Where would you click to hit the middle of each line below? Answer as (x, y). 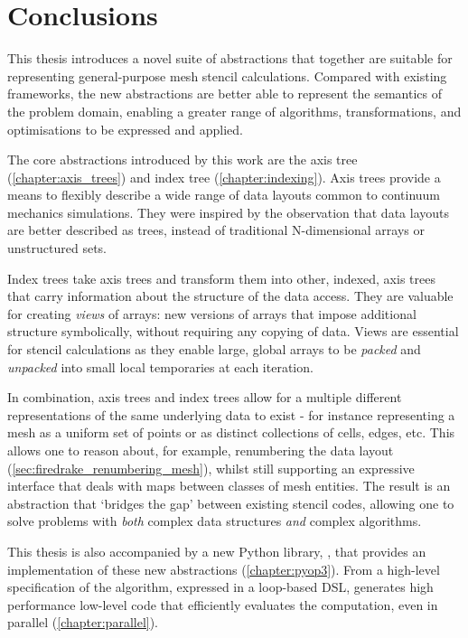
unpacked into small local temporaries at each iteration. (160, 366)
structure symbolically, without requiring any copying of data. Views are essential (233, 331)
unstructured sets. (57, 248)
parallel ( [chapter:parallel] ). (83, 622)
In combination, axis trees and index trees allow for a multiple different (205, 397)
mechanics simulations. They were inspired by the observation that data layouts (229, 212)
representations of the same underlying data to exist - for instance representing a (231, 414)
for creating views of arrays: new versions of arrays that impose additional (212, 313)
